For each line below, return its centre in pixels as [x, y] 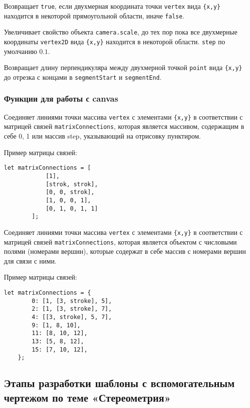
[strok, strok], [72, 184]
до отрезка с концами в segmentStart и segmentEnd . [83, 77]
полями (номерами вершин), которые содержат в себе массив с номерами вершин [125, 251]
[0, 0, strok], [70, 192]
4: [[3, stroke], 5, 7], [72, 317]
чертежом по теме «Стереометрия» [88, 397]
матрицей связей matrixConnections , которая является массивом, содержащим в [124, 126]
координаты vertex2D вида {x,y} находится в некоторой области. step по [115, 41]
